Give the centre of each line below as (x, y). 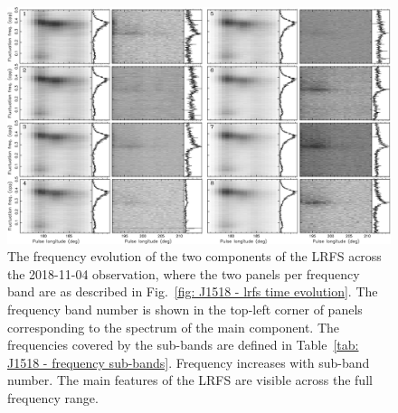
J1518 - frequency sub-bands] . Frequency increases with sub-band (189, 362)
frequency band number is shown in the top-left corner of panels (185, 310)
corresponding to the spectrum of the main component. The (173, 327)
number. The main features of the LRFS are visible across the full (190, 380)
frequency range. (53, 398)
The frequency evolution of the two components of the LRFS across (194, 256)
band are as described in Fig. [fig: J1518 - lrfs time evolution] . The (193, 291)
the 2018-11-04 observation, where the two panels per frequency (184, 273)
